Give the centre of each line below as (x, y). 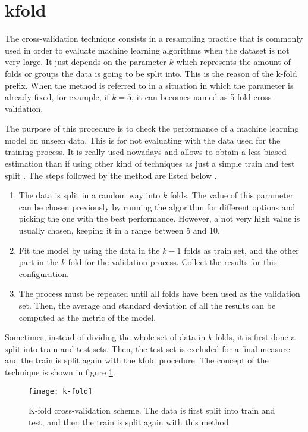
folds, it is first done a (255, 337)
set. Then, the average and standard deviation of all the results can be (147, 305)
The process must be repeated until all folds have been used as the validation (159, 293)
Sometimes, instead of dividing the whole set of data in (105, 337)
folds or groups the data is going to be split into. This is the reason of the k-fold (151, 73)
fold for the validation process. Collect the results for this (172, 262)
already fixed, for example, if (57, 97)
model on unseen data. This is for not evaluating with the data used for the (143, 140)
